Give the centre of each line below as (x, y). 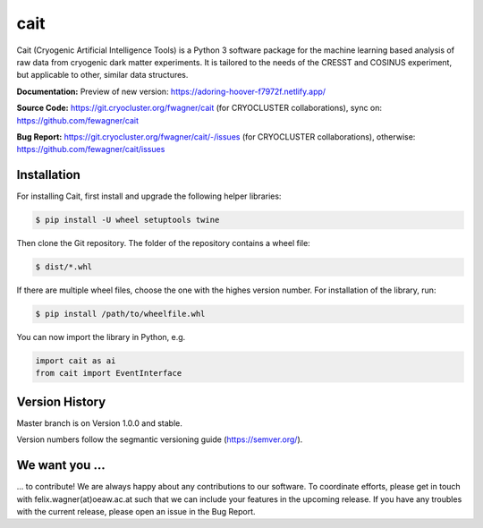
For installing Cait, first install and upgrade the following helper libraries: (149, 196)
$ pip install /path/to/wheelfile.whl (120, 314)
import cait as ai (76, 361)
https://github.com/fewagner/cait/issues (91, 149)
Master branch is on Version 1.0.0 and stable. (99, 423)
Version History (61, 401)
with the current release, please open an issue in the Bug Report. (136, 512)
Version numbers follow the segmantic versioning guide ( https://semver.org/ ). (160, 439)
